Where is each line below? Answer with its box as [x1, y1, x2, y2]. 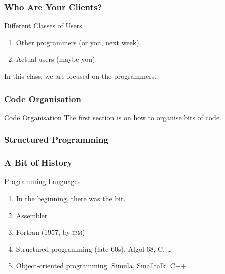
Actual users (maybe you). [16, 54, 97, 64]
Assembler [16, 210, 48, 220]
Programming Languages [4, 176, 81, 187]
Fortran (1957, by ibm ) [16, 227, 85, 237]
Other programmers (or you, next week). [16, 37, 141, 47]
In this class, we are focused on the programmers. [4, 71, 157, 81]
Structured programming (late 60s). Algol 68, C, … [16, 243, 172, 254]
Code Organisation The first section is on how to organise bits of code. [4, 112, 222, 122]
